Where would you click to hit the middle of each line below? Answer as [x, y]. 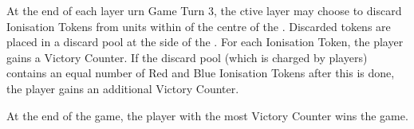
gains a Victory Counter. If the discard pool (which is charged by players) [187, 57]
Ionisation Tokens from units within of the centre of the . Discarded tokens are [199, 26]
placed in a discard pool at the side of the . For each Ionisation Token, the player [205, 42]
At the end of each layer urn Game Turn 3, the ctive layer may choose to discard [204, 10]
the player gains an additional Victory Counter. [123, 88]
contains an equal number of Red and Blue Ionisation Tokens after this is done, [201, 73]
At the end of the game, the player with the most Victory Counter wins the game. [207, 115]
